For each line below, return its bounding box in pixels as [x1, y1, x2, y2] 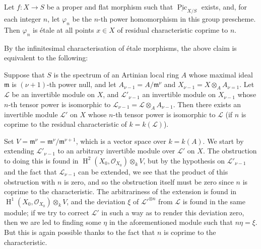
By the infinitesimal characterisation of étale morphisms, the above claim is [4, 42, 237, 53]
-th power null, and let [46, 79, 116, 90]
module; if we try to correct [4, 207, 89, 217]
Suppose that [4, 69, 45, 79]
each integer [4, 14, 41, 24]
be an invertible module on [12, 89, 95, 100]
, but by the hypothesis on [143, 155, 225, 165]
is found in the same [182, 196, 245, 206]
